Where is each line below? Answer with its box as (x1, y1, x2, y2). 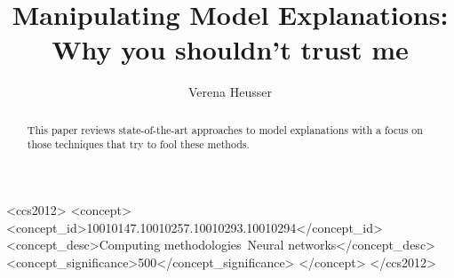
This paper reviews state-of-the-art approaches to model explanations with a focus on (27, 122, 423, 137)
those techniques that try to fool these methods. (27, 137, 250, 152)
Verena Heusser (188, 83, 272, 101)
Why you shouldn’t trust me (52, 31, 409, 68)
